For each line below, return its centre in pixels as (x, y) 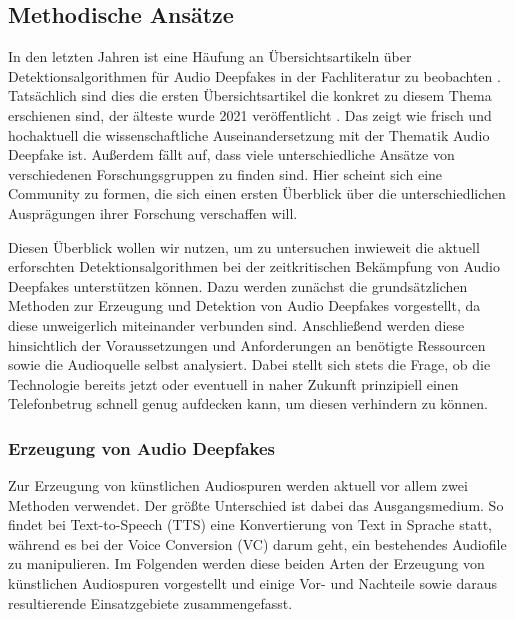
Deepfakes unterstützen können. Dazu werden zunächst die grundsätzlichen (238, 285)
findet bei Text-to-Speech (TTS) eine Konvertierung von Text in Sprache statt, (250, 524)
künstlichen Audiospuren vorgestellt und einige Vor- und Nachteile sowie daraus (253, 583)
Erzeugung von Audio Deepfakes (142, 447)
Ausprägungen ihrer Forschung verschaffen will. (153, 212)
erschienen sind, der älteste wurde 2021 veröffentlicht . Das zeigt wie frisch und (250, 114)
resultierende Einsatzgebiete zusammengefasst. (150, 602)
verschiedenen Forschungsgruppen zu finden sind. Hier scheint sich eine (225, 173)
